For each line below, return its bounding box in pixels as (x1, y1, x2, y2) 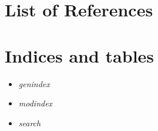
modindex (18, 97, 53, 109)
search (18, 116, 41, 129)
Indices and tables (5, 43, 154, 67)
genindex (18, 77, 50, 89)
